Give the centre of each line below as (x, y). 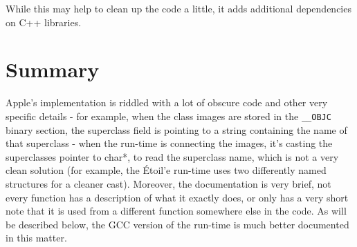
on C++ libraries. (44, 22)
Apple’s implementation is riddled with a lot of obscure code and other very (167, 102)
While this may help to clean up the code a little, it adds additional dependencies (178, 8)
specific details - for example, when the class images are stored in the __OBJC (168, 116)
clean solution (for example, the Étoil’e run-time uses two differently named (166, 170)
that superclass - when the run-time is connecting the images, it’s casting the (169, 143)
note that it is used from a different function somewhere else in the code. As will (176, 211)
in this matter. (36, 238)
